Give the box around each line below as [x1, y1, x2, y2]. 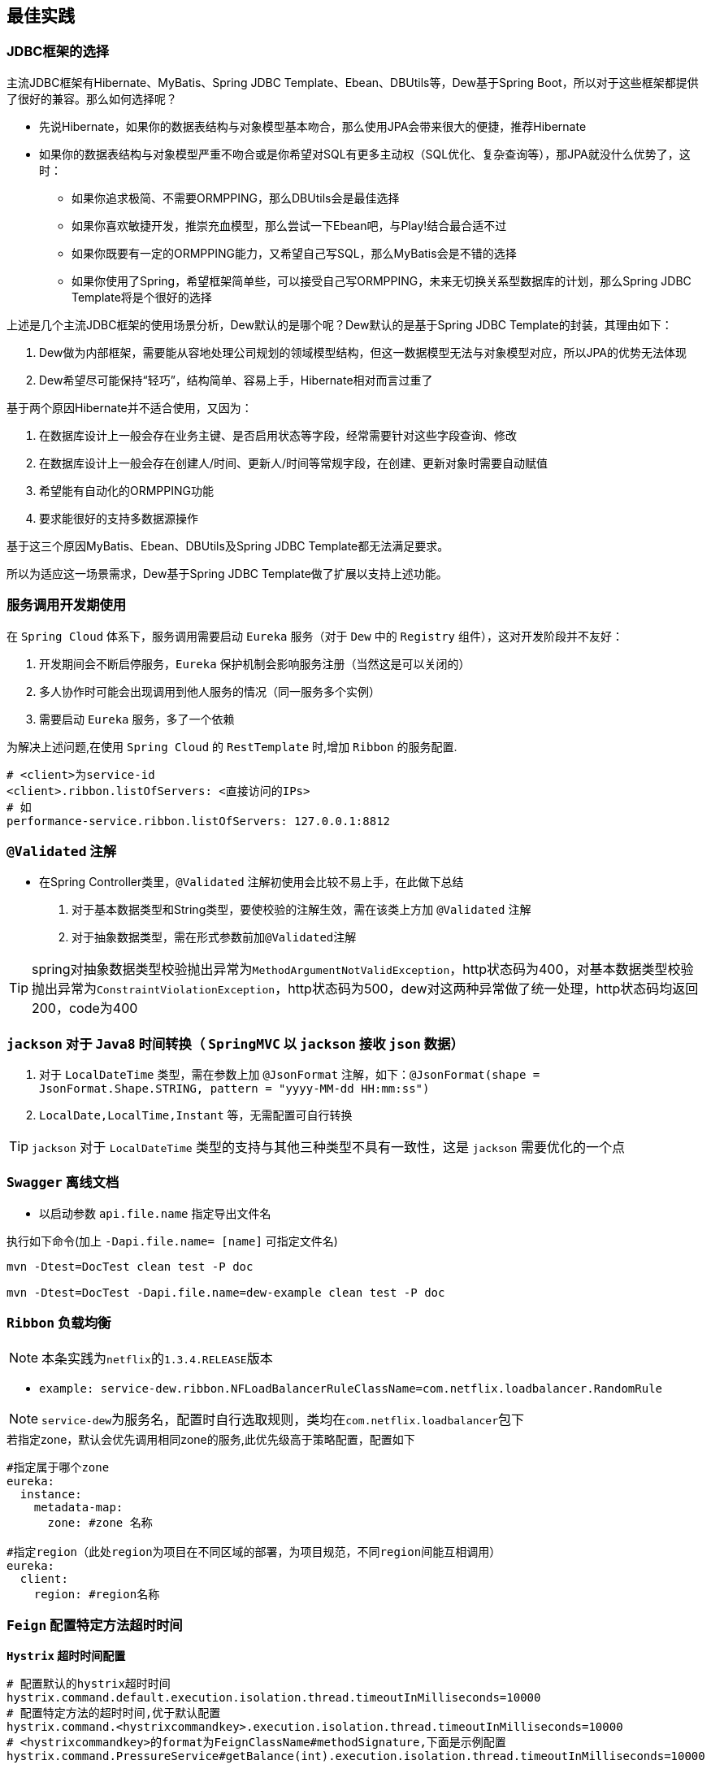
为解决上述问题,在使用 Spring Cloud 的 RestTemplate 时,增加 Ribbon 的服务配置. [7, 739, 457, 754]
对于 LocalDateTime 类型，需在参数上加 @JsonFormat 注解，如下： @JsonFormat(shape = [39, 1067, 540, 1082]
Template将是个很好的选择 [72, 289, 212, 304]
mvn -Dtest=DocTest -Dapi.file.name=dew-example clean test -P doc [7, 1285, 445, 1299]
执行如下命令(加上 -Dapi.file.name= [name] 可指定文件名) [7, 1233, 338, 1248]
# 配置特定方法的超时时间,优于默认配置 [7, 1706, 221, 1720]
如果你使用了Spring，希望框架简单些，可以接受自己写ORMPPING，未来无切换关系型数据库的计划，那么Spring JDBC [72, 273, 691, 288]
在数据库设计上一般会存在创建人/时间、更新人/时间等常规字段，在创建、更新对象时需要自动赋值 [39, 455, 548, 470]
